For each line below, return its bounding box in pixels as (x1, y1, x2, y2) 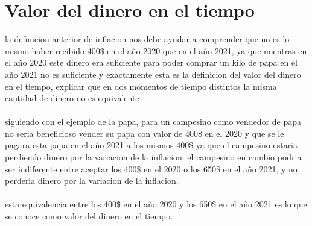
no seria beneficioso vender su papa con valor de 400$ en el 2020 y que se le (5, 127, 284, 139)
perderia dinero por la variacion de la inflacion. (5, 174, 179, 187)
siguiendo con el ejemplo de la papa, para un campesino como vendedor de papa (5, 115, 302, 128)
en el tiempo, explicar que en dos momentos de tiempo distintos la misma (5, 80, 277, 92)
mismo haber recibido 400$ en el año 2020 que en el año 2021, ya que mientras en (5, 44, 307, 57)
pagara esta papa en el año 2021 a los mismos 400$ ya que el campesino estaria (5, 139, 298, 151)
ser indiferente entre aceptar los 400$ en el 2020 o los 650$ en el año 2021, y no (5, 162, 298, 175)
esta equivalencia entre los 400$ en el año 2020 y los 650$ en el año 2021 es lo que (5, 198, 307, 210)
